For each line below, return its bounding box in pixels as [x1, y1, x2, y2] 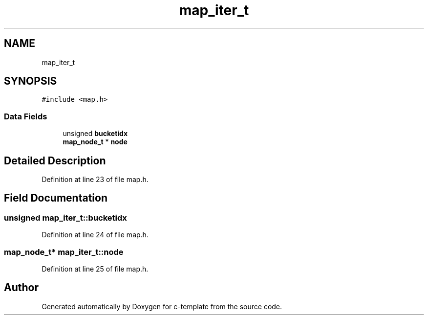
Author [4, 281, 39, 294]
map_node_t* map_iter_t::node [4, 247, 124, 257]
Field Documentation [4, 192, 107, 205]
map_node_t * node [63, 137, 128, 146]
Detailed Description [4, 154, 106, 167]
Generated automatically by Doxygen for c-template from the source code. [42, 302, 282, 311]
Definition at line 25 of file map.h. [42, 265, 149, 273]
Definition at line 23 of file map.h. [42, 175, 149, 184]
